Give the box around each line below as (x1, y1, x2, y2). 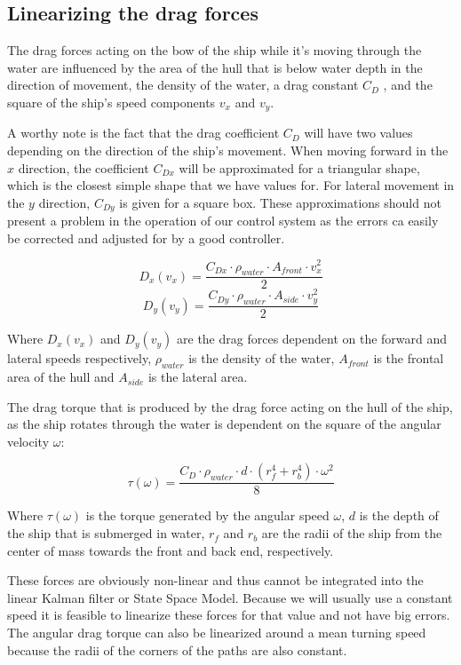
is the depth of (359, 506, 439, 525)
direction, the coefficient (18, 158, 149, 177)
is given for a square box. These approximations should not (119, 193, 441, 211)
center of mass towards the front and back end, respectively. (7, 541, 334, 559)
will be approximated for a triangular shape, (179, 158, 420, 177)
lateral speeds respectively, (7, 349, 152, 368)
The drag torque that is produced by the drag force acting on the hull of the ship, (7, 397, 453, 416)
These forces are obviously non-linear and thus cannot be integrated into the (7, 571, 424, 590)
